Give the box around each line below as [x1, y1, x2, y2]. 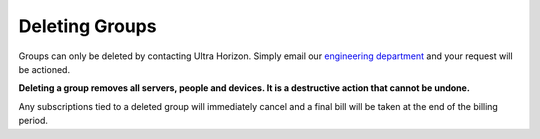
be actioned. [18, 63, 70, 75]
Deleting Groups [18, 15, 157, 37]
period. [18, 115, 49, 127]
